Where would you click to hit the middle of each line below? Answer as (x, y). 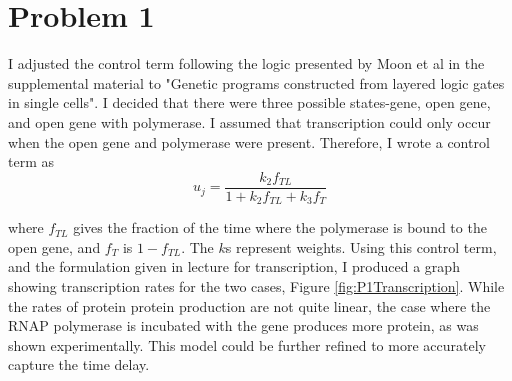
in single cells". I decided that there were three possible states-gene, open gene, (249, 102)
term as (31, 161)
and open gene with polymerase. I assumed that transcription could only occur (249, 121)
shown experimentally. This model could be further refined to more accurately (247, 344)
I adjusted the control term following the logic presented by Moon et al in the (246, 63)
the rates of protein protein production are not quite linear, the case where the (249, 305)
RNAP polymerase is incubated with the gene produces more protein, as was (243, 325)
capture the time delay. (79, 364)
